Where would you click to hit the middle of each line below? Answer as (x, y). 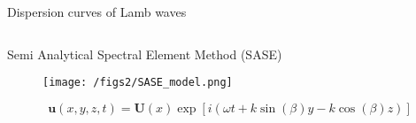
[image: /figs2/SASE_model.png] (138, 83)
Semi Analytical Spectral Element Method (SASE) (145, 54)
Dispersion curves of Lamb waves (97, 12)
